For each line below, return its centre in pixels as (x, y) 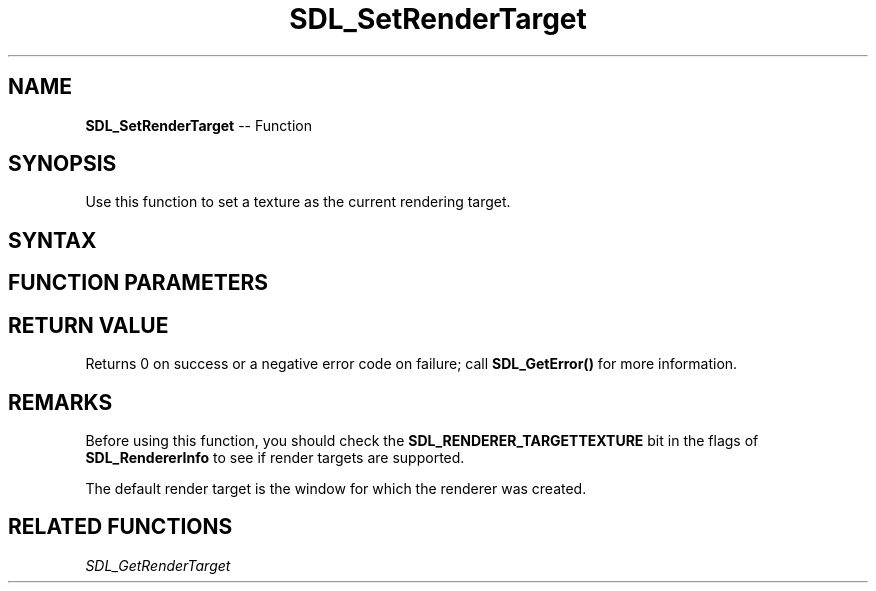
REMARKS (60, 402)
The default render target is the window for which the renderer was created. (336, 488)
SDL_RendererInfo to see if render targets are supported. (275, 457)
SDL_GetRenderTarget (158, 565)
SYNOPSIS (62, 164)
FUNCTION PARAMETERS (138, 283)
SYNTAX (52, 240)
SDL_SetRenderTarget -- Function (198, 125)
